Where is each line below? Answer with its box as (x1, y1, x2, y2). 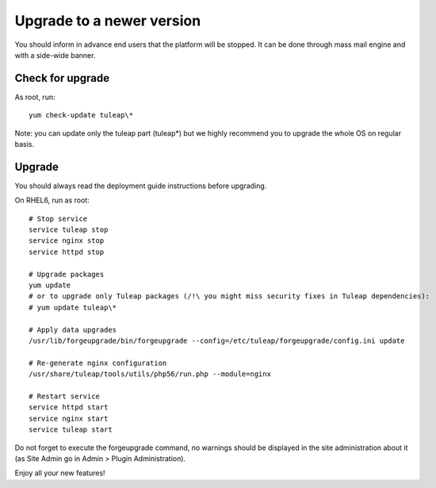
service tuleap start (29, 425, 113, 434)
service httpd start (29, 403, 109, 412)
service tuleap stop (29, 225, 109, 234)
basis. (14, 140, 35, 149)
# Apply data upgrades (29, 325, 117, 334)
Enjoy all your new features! (14, 468, 106, 478)
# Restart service (29, 391, 101, 401)
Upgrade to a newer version (14, 12, 201, 29)
